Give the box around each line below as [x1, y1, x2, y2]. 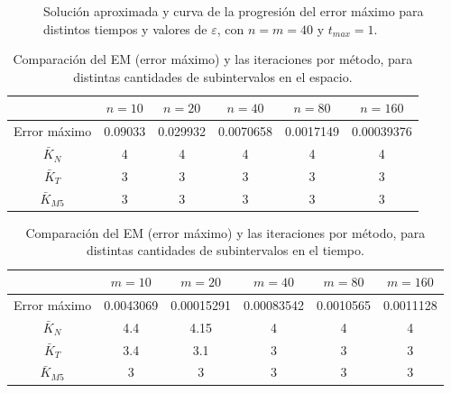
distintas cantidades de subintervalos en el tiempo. [86, 241, 364, 260]
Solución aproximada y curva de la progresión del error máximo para [43, 2, 424, 20]
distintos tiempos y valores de [43, 19, 207, 38]
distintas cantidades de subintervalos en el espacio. [73, 67, 353, 86]
